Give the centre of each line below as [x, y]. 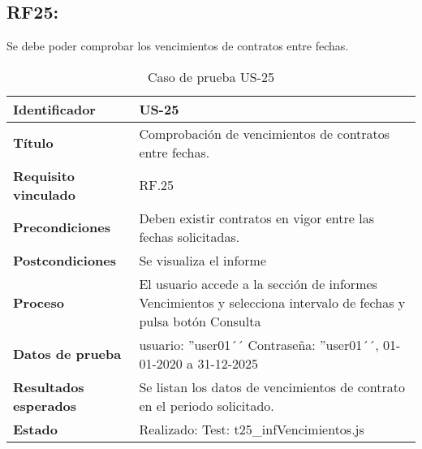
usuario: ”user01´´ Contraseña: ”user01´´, [259, 344]
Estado [35, 429]
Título [33, 143]
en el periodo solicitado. [207, 405]
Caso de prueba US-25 [211, 76]
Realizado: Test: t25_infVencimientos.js [252, 429]
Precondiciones [62, 227]
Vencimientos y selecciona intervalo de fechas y [272, 302]
